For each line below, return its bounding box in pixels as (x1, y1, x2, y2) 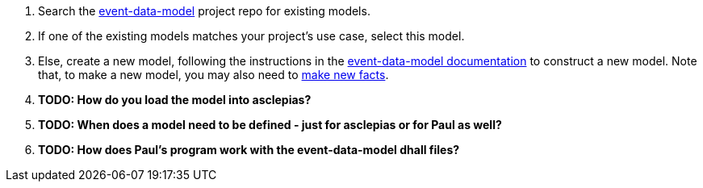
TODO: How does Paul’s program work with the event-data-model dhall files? (38, 143, 460, 157)
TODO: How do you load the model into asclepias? (38, 93, 312, 107)
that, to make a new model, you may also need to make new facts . (38, 68, 389, 81)
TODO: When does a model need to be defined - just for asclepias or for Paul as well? (38, 118, 502, 132)
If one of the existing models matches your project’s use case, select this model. (38, 29, 465, 43)
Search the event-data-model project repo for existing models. (38, 4, 370, 18)
